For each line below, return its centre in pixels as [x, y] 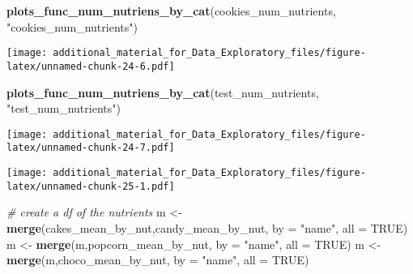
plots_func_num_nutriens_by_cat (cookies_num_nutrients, [171, 11]
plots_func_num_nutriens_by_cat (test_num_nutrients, [163, 92]
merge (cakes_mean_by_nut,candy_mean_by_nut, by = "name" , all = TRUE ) [207, 227]
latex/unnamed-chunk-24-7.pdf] [91, 148]
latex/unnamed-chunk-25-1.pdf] [91, 186]
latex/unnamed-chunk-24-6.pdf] [91, 66]
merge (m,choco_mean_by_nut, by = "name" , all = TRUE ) [158, 260]
